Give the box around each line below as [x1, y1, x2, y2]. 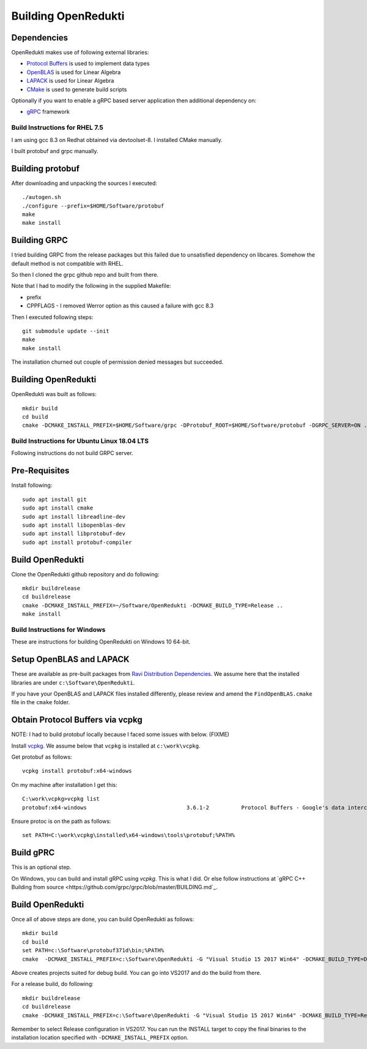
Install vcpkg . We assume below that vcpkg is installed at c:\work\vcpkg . [11, 742, 201, 750]
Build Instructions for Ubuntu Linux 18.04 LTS [11, 437, 149, 445]
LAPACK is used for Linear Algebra [26, 77, 114, 85]
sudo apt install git [22, 496, 87, 503]
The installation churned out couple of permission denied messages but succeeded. [11, 358, 224, 366]
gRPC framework [26, 108, 70, 116]
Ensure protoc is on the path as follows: [11, 818, 111, 825]
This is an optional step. [11, 863, 72, 871]
